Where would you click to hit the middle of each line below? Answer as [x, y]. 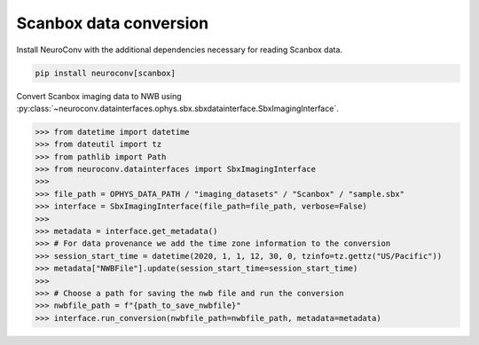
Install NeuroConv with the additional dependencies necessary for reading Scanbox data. [180, 50]
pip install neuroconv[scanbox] [106, 73]
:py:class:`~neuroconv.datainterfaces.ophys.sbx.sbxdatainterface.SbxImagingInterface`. [177, 108]
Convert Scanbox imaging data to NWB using [99, 96]
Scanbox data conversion [112, 23]
